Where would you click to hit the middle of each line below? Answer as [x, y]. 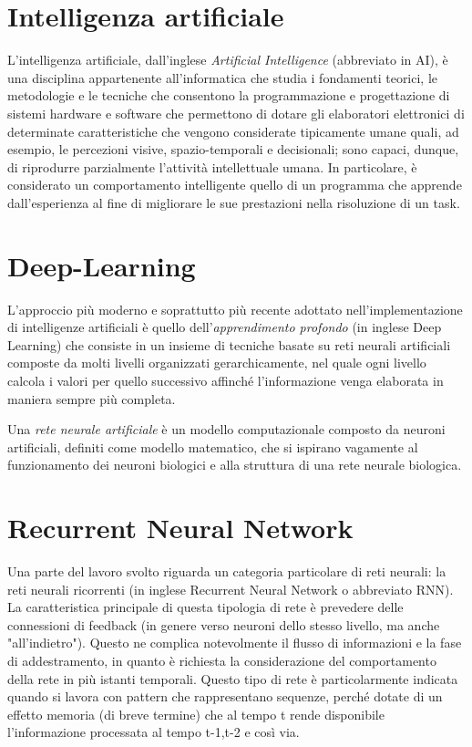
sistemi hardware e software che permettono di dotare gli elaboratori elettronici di [236, 113]
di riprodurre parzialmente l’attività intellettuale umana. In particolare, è [212, 166]
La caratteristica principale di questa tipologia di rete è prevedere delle [205, 607]
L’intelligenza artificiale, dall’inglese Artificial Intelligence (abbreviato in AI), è [228, 60]
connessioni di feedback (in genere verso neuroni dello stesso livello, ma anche [224, 624]
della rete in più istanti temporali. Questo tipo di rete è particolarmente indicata [233, 678]
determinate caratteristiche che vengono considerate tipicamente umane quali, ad [233, 131]
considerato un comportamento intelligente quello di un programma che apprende [235, 185]
